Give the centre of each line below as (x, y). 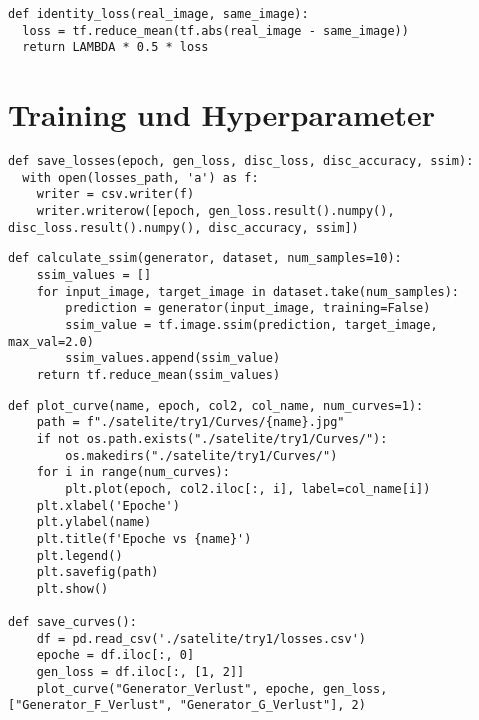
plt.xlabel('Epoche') (108, 505)
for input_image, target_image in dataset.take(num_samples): (248, 291)
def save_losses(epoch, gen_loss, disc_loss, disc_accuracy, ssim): (241, 161)
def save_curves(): (72, 622)
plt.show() (72, 588)
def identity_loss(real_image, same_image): (158, 14)
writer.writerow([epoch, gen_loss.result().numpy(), (215, 211)
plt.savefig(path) (97, 572)
